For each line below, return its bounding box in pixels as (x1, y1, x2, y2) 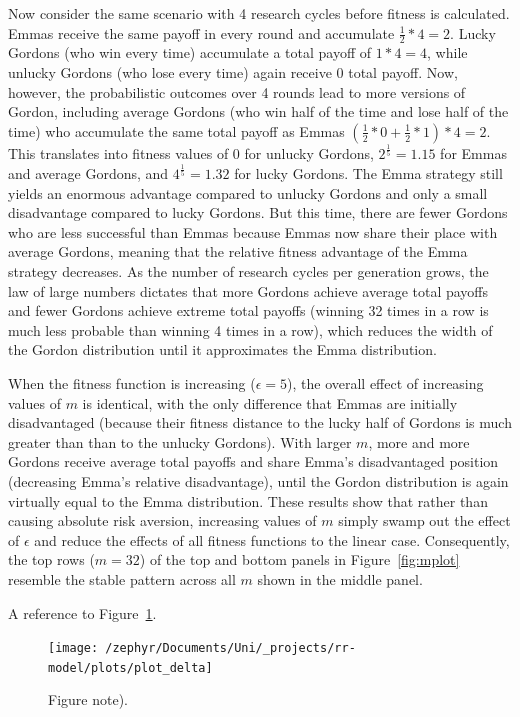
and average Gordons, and (8, 163, 169, 184)
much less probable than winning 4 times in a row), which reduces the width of (8, 319, 493, 340)
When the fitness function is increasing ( (8, 373, 256, 394)
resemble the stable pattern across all (8, 568, 236, 589)
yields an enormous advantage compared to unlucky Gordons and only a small (8, 182, 488, 203)
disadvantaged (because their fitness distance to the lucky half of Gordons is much (8, 412, 512, 433)
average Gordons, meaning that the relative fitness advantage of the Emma (8, 241, 468, 262)
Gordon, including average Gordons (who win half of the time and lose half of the (8, 101, 509, 122)
